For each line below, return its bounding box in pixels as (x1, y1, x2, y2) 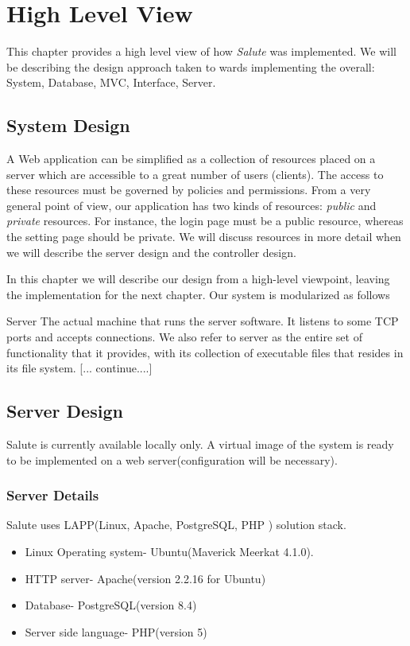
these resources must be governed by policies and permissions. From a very (6, 181, 371, 198)
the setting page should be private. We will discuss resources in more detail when (6, 228, 401, 245)
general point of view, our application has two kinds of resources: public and (6, 197, 377, 213)
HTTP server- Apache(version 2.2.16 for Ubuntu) (25, 570, 266, 586)
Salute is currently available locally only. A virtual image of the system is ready (6, 436, 394, 453)
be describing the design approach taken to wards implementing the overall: (6, 58, 375, 75)
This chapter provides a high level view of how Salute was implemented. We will (6, 43, 396, 60)
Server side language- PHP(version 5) (25, 623, 207, 640)
